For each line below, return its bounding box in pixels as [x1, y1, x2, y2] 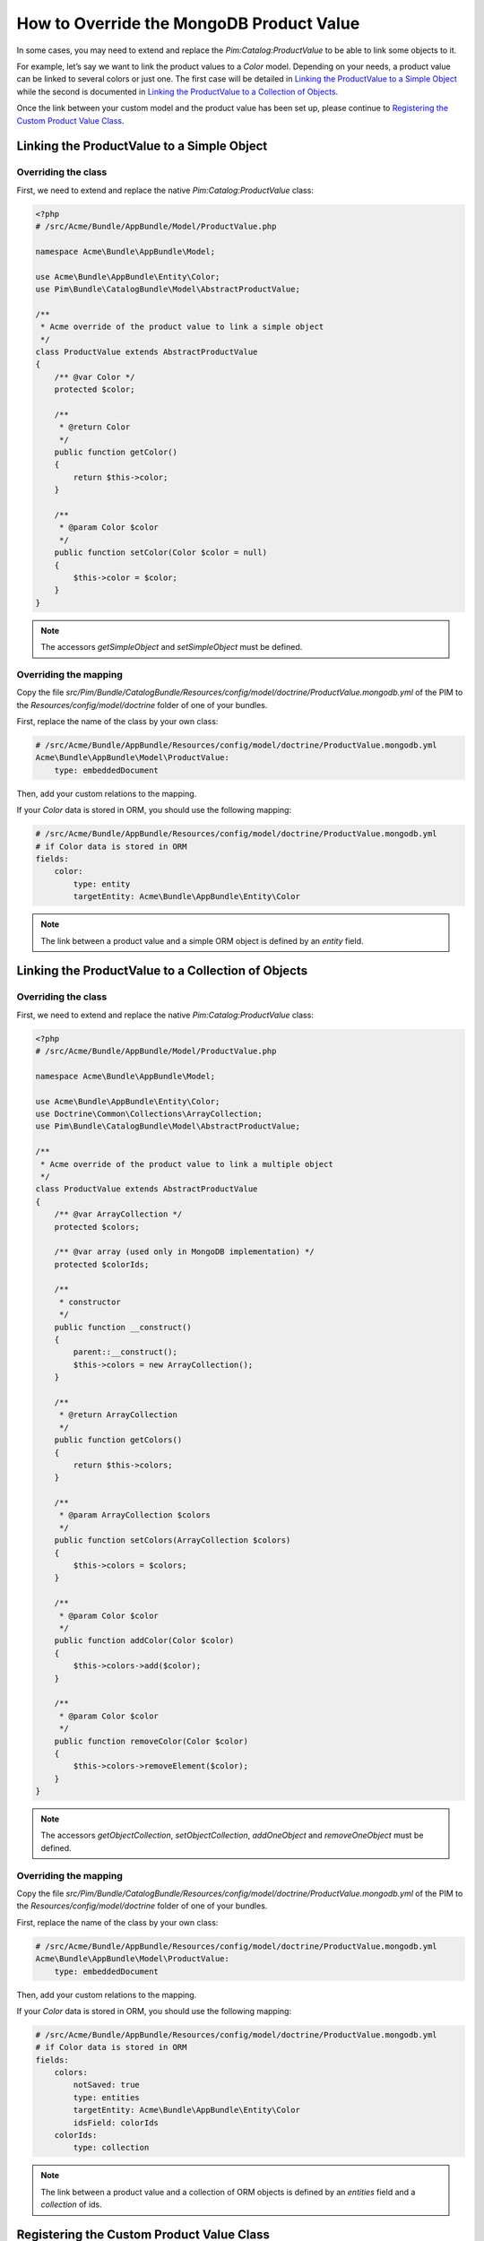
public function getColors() [54, 1435, 183, 1445]
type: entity [73, 878, 131, 889]
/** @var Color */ [54, 372, 135, 382]
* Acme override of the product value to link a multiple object [40, 1159, 333, 1169]
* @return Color [58, 422, 131, 432]
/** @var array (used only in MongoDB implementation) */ [54, 1247, 315, 1257]
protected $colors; [54, 1222, 141, 1232]
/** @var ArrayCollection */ [54, 1209, 183, 1219]
